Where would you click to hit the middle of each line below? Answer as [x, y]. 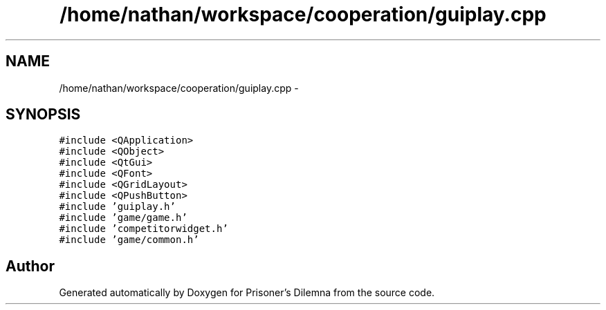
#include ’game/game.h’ [123, 218]
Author [30, 266]
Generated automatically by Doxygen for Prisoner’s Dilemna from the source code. [247, 293]
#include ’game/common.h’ [129, 240]
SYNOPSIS [43, 115]
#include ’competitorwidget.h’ [144, 229]
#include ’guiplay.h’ [117, 207]
